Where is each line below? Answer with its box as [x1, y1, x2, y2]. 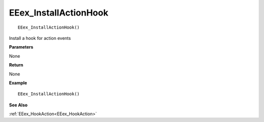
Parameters [9, 44, 34, 50]
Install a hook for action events [9, 35, 71, 41]
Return [9, 62, 23, 68]
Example [9, 80, 27, 86]
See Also [9, 102, 28, 108]
